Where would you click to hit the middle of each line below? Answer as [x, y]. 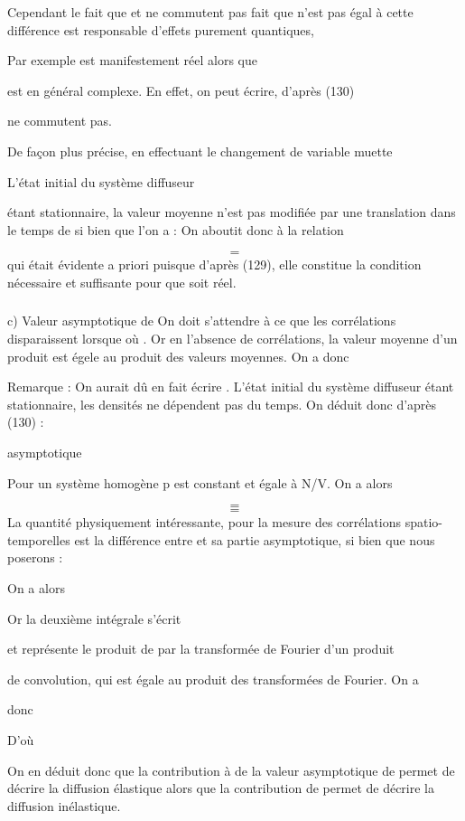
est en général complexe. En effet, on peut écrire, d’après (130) [181, 90]
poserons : [35, 557]
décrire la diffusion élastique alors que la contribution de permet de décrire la [221, 788]
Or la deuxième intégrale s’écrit [94, 618]
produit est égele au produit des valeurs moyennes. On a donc [178, 356]
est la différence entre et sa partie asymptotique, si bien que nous [255, 539]
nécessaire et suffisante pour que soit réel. [122, 282]
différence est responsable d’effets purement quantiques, [161, 29]
